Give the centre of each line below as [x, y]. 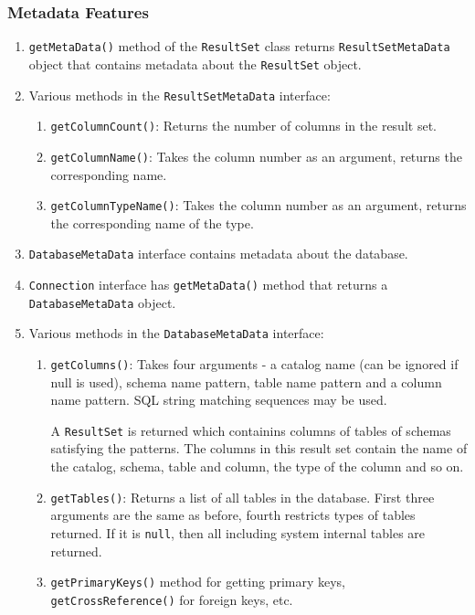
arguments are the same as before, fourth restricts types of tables [233, 515]
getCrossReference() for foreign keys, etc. [172, 599]
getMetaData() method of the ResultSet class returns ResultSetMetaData [239, 46]
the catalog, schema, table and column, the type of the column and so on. [257, 467]
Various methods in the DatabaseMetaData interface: [176, 333]
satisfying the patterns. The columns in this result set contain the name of [259, 448]
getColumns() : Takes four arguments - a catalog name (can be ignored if [254, 363]
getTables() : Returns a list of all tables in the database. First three [243, 497]
